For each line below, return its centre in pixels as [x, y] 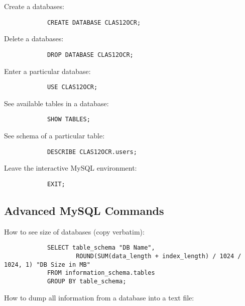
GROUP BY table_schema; [87, 281]
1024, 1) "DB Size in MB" [47, 264]
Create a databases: [34, 6]
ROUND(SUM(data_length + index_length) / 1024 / [159, 256]
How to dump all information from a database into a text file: [99, 297]
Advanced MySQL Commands [84, 210]
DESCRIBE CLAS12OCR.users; [92, 152]
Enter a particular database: [47, 71]
